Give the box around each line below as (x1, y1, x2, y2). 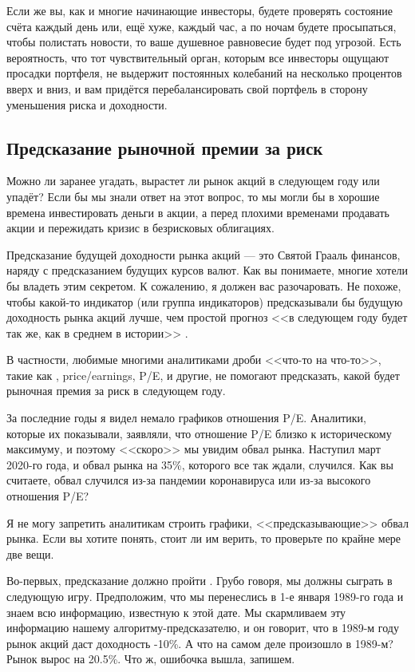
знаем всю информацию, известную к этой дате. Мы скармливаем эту (6, 603, 346, 620)
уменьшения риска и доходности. (6, 96, 168, 113)
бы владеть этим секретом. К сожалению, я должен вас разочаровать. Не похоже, (6, 277, 401, 294)
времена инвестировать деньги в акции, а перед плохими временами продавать (6, 204, 389, 220)
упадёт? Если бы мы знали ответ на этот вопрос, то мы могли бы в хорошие (6, 188, 380, 204)
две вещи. (6, 545, 54, 562)
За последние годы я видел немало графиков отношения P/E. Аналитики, (6, 409, 366, 426)
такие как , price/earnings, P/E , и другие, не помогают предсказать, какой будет (6, 366, 400, 383)
